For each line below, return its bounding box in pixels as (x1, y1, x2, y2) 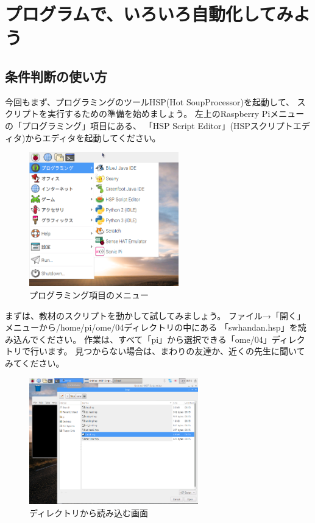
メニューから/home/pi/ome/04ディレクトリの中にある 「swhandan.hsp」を (5, 321, 298, 334)
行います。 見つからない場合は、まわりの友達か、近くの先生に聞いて (30, 345, 305, 357)
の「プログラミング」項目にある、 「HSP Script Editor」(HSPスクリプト (5, 119, 293, 132)
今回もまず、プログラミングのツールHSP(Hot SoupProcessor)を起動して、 (5, 95, 294, 108)
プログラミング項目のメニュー (29, 288, 149, 301)
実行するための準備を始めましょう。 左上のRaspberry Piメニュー (47, 107, 305, 120)
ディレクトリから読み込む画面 (29, 506, 149, 519)
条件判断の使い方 (5, 66, 107, 85)
